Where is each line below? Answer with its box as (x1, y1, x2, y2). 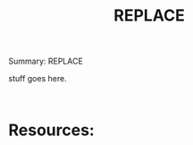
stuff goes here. (8, 73, 68, 84)
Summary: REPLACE (8, 55, 84, 67)
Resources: (8, 120, 95, 141)
